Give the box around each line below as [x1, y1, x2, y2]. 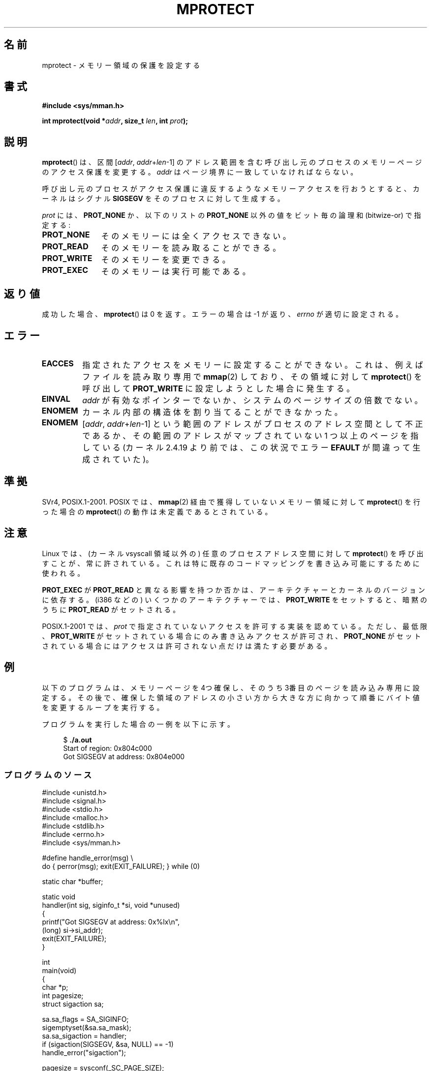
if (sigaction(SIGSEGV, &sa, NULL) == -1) [42, 1040, 174, 1049]
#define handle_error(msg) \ [42, 854, 133, 863]
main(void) [42, 966, 77, 975]
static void [42, 892, 76, 901]
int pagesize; [42, 991, 84, 1000]
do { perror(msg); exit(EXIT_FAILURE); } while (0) [42, 862, 200, 871]
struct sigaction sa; [42, 1000, 104, 1009]
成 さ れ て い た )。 [82, 454, 154, 464]
